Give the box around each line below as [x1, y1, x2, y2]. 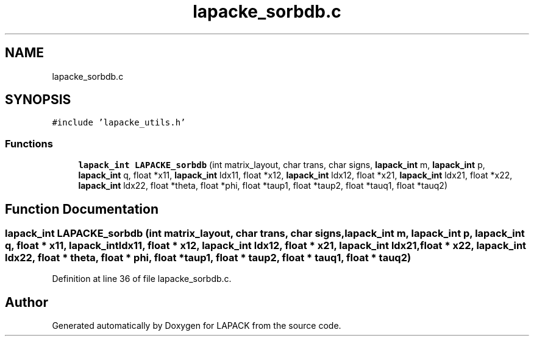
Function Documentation [5, 201, 158, 217]
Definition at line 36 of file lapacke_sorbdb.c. [52, 273, 232, 284]
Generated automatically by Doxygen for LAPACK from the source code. [52, 320, 341, 331]
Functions [5, 137, 53, 150]
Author [5, 294, 48, 310]
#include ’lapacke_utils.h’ [52, 118, 186, 128]
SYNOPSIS [5, 92, 71, 108]
